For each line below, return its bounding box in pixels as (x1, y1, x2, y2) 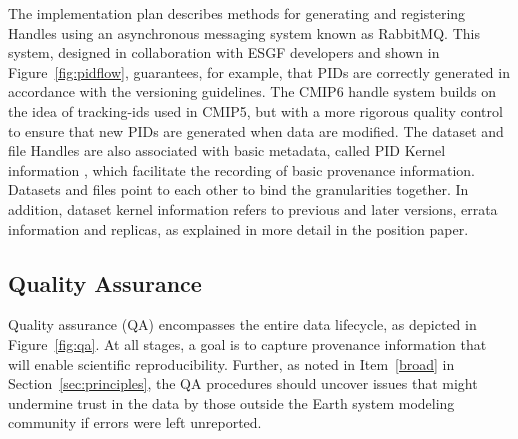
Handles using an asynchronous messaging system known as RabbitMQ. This (8, 22, 480, 43)
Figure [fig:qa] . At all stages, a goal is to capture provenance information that (8, 333, 487, 354)
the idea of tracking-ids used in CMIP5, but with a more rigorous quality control (8, 100, 503, 121)
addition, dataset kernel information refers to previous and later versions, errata (8, 198, 498, 219)
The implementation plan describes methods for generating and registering (8, 3, 466, 23)
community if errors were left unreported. (8, 412, 262, 433)
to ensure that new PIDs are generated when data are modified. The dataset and (8, 120, 504, 141)
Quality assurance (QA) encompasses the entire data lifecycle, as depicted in (8, 314, 477, 335)
